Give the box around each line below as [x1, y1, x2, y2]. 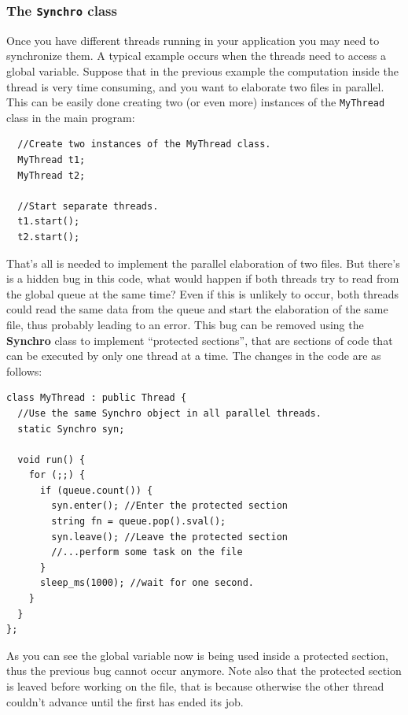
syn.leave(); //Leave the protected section [51, 531, 288, 543]
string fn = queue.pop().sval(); [51, 516, 226, 528]
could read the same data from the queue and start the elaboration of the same [6, 301, 388, 317]
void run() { [17, 454, 86, 465]
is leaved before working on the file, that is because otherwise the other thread [6, 678, 384, 694]
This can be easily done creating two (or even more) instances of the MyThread [6, 94, 385, 110]
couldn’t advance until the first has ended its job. [6, 693, 244, 709]
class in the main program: [6, 109, 135, 125]
